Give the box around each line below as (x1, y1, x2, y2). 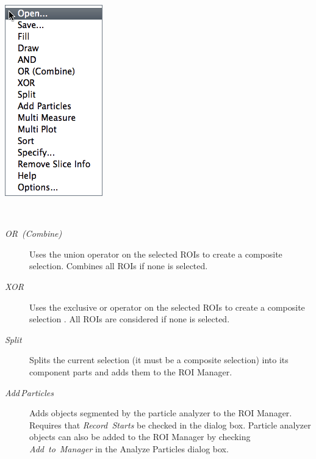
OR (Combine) (5, 227, 62, 240)
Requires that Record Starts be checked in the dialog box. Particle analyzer (29, 418, 311, 431)
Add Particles (5, 386, 54, 399)
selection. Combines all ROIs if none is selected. (29, 259, 208, 272)
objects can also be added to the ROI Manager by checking (29, 430, 251, 443)
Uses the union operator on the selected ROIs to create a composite (29, 247, 282, 260)
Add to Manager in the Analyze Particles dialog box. (29, 442, 229, 455)
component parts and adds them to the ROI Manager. (29, 365, 232, 378)
